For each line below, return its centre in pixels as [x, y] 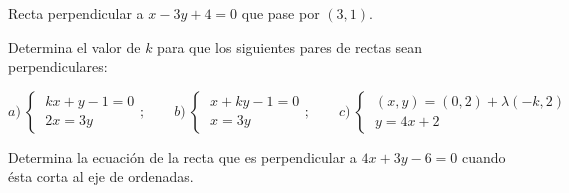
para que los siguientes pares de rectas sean [290, 46]
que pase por [280, 13]
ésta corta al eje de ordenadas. [101, 176]
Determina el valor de [74, 46]
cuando [483, 156]
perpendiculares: [58, 66]
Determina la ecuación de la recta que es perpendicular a [182, 156]
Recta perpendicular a [76, 13]
